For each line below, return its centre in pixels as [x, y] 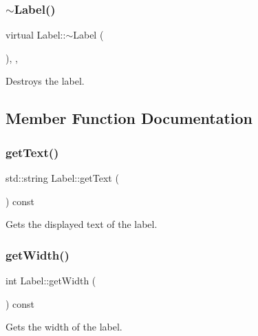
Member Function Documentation [129, 118]
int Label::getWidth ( [51, 280]
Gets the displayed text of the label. [82, 224]
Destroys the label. [45, 81]
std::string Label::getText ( [62, 178]
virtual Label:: [36, 35]
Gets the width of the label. [64, 327]
